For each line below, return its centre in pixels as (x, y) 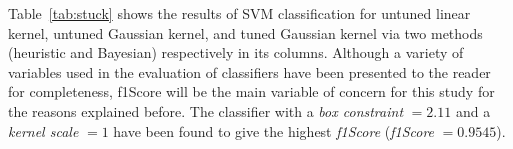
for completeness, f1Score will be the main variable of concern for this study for (251, 91)
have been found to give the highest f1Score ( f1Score (274, 130)
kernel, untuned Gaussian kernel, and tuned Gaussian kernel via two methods (245, 32)
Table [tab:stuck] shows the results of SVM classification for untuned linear (239, 13)
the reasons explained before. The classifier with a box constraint (206, 110)
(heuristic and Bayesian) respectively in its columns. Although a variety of (236, 52)
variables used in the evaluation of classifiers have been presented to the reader (249, 71)
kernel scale (43, 130)
